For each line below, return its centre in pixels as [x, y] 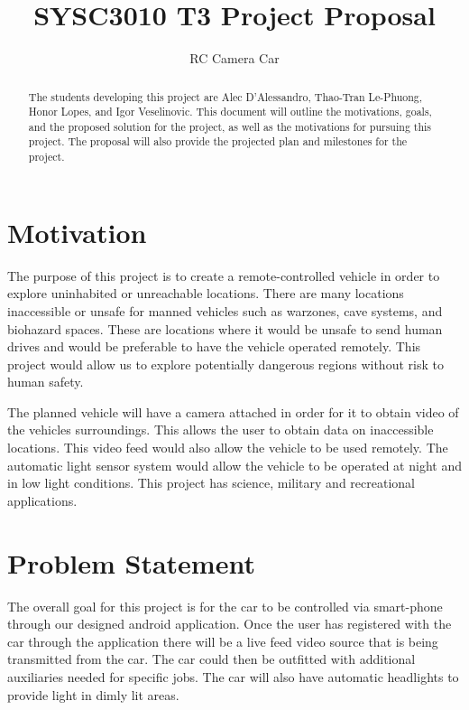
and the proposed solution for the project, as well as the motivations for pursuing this [230, 126]
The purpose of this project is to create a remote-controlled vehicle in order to [224, 275]
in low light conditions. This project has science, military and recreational [211, 483]
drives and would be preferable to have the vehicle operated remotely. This [214, 346]
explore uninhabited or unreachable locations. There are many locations [206, 293]
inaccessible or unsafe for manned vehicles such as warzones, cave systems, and [225, 310]
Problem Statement [131, 562]
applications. [42, 500]
